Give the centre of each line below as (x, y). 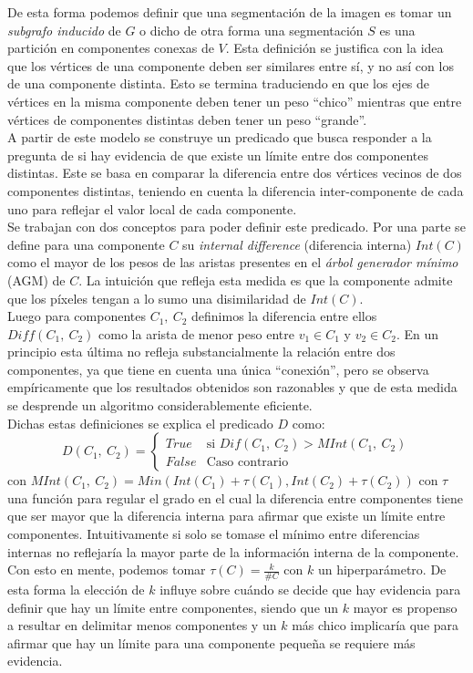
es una (397, 30)
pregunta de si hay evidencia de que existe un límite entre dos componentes (218, 155)
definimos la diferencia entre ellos (284, 316)
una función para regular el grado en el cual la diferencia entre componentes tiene (236, 497)
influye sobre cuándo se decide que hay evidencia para (310, 590)
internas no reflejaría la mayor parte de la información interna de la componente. (233, 551)
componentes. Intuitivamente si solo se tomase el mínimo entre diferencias (214, 534)
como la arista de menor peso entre (196, 333)
